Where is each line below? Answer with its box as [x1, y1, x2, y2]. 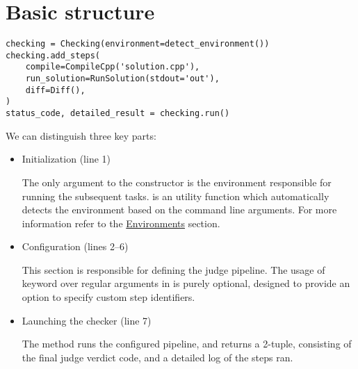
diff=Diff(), [25, 85, 86, 95]
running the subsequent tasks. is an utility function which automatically [22, 188, 329, 203]
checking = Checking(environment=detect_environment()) [6, 39, 270, 49]
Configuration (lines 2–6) [22, 239, 129, 254]
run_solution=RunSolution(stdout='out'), [25, 74, 220, 84]
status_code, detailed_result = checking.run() [6, 108, 230, 119]
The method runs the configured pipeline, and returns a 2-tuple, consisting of [22, 336, 352, 351]
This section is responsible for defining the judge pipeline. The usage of [22, 262, 325, 277]
